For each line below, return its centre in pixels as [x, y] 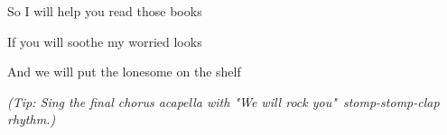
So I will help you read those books [105, 11]
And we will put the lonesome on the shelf [124, 72]
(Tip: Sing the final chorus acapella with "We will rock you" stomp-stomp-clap [223, 101]
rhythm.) [32, 119]
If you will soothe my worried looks [105, 41]
